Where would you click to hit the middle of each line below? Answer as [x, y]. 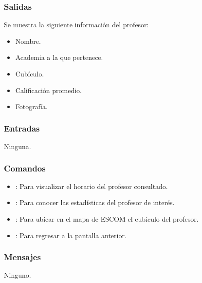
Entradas [22, 128]
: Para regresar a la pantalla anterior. [71, 235]
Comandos [25, 168]
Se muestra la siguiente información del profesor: [76, 25]
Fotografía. [31, 106]
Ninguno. [18, 275]
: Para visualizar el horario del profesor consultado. [92, 186]
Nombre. [28, 41]
